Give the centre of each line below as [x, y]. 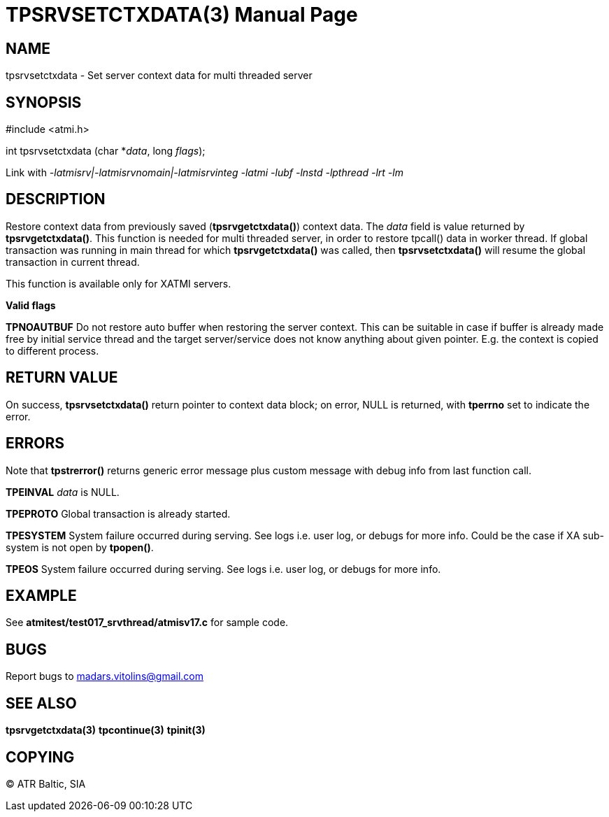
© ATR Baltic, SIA [46, 783]
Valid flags [31, 305]
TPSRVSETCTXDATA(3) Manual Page [182, 15]
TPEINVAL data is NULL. [63, 492]
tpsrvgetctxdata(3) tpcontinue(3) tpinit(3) [106, 730]
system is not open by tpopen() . [80, 547]
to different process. [52, 350]
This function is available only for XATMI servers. [119, 283]
